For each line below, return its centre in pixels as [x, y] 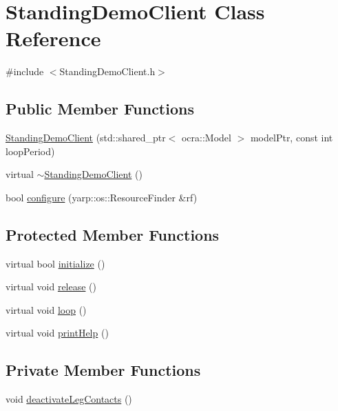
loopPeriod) [30, 151]
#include [25, 71]
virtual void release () [51, 287]
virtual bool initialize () [55, 263]
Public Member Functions [100, 109]
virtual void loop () [46, 309]
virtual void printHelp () [57, 333]
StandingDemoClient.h [107, 71]
